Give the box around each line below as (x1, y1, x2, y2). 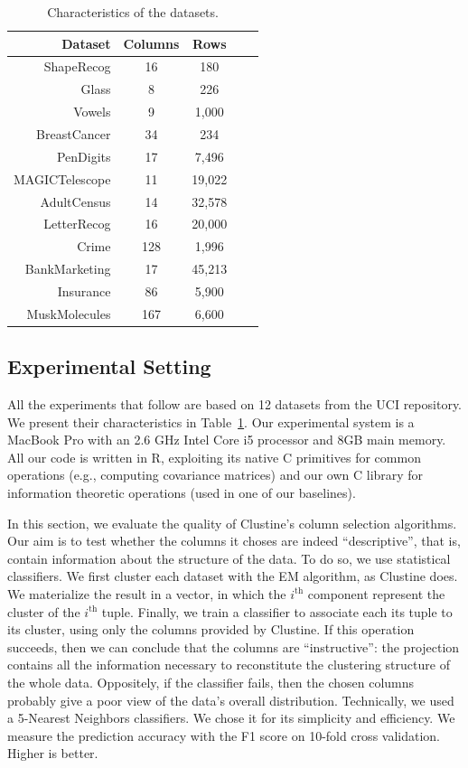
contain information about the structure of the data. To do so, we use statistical (7, 548, 451, 567)
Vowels (73, 102, 111, 121)
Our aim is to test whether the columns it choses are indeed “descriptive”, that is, (7, 531, 461, 550)
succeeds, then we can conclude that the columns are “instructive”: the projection (7, 637, 460, 656)
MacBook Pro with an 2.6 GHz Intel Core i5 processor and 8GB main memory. (7, 430, 446, 449)
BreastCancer (36, 124, 111, 143)
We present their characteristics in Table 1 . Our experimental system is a (7, 412, 415, 431)
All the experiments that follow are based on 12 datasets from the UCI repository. (7, 395, 463, 414)
